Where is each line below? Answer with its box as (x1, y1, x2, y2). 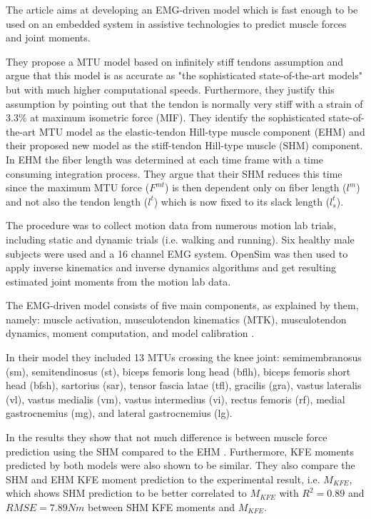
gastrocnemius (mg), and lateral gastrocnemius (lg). (6, 405, 233, 420)
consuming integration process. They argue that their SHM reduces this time (6, 166, 342, 181)
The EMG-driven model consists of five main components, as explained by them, (6, 298, 359, 313)
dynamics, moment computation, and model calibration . (6, 326, 255, 341)
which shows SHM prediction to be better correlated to (6, 485, 247, 500)
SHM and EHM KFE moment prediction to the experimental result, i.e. (6, 471, 320, 486)
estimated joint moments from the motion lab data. (6, 273, 231, 288)
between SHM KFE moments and (87, 500, 235, 514)
